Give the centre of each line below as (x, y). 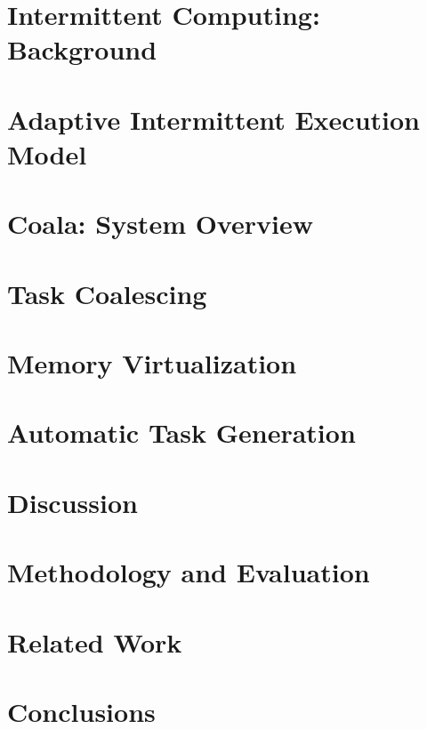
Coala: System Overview (160, 224)
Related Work (95, 641)
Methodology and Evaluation (189, 572)
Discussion (73, 502)
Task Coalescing (107, 293)
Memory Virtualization (152, 363)
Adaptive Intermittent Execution (213, 119)
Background (82, 49)
